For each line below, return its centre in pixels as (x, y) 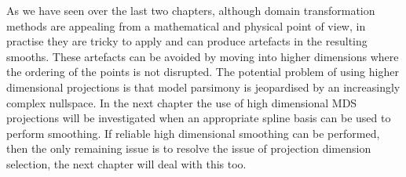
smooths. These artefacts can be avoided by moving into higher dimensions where (203, 56)
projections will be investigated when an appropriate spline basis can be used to (199, 118)
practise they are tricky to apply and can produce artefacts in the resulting (187, 41)
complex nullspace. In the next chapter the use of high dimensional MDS (182, 102)
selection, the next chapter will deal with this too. (126, 163)
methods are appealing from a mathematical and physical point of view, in (186, 25)
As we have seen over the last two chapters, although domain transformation (191, 10)
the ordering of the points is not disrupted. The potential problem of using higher (203, 72)
